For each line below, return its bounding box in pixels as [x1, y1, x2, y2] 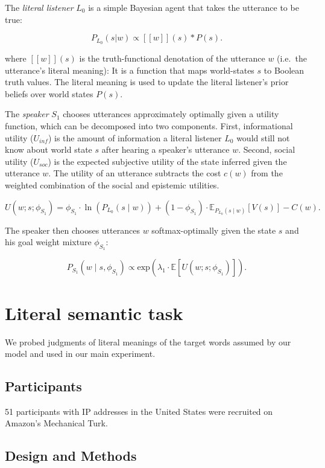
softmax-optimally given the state [151, 223, 276, 236]
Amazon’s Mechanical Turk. [5, 417, 108, 429]
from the [251, 167, 283, 179]
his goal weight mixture [5, 236, 92, 248]
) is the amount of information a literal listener [48, 131, 222, 144]
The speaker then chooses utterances [5, 223, 140, 236]
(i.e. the [277, 52, 307, 65]
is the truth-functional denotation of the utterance [79, 52, 265, 65]
